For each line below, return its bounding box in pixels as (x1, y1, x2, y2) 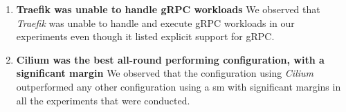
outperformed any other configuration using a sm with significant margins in (16, 79, 341, 93)
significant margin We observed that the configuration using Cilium (16, 66, 314, 80)
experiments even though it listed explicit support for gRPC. (16, 29, 275, 44)
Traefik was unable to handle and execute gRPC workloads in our (16, 15, 295, 30)
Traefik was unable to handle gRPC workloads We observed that (16, 2, 320, 16)
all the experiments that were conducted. (16, 93, 190, 107)
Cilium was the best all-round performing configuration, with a (16, 52, 325, 66)
